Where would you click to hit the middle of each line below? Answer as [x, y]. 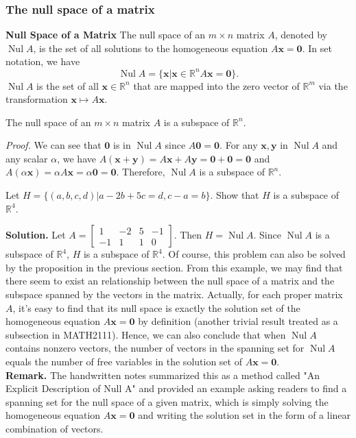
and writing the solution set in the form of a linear [245, 415]
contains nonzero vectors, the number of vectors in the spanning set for [155, 348]
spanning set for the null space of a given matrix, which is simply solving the [167, 401]
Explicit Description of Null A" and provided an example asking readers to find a [176, 388]
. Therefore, [141, 172]
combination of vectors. [55, 428]
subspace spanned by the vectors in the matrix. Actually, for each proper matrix [174, 294]
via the [333, 85]
